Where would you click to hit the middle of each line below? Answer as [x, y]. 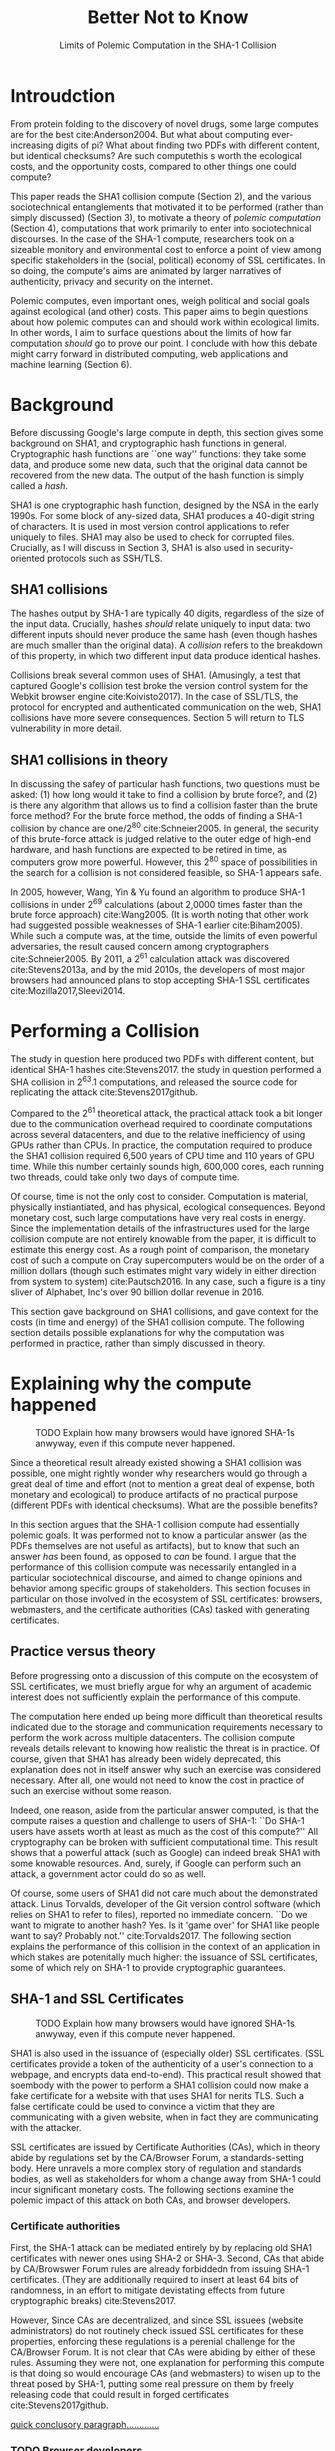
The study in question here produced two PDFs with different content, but [162, 1058]
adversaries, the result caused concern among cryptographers [140, 947]
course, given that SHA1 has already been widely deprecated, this [146, 1758]
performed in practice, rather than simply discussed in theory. [138, 1343]
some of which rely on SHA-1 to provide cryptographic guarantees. [148, 1967]
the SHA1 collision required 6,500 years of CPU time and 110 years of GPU [162, 1156]
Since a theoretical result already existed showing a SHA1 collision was [156, 1463]
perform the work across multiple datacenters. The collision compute [153, 1737]
